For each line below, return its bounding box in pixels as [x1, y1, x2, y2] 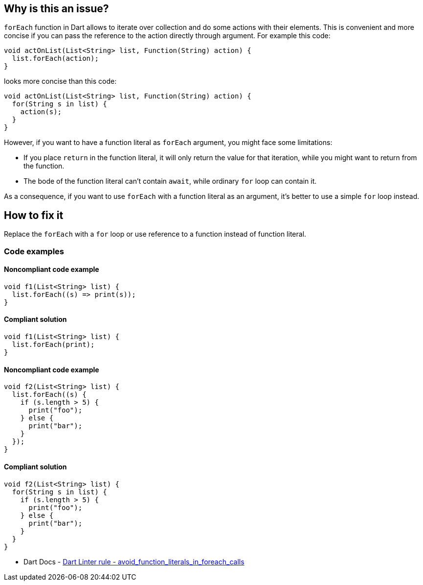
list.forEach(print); [12, 341, 95, 349]
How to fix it [4, 209, 64, 221]
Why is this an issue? [4, 2, 109, 15]
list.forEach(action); [12, 54, 99, 63]
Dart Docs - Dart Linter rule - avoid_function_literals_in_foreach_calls [23, 557, 245, 566]
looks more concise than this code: [4, 77, 117, 86]
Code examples [4, 246, 65, 256]
